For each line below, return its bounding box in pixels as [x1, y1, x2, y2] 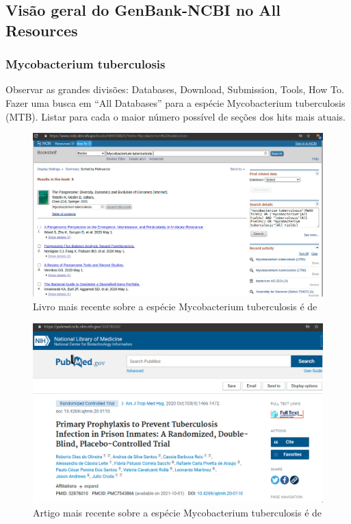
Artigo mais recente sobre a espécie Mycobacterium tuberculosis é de [33, 506, 322, 520]
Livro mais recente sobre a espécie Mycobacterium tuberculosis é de [33, 299, 317, 313]
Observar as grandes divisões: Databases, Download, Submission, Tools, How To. [5, 82, 344, 97]
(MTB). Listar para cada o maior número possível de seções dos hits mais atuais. [5, 109, 346, 123]
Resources [5, 19, 78, 40]
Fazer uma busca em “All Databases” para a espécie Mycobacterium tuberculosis [5, 95, 346, 110]
